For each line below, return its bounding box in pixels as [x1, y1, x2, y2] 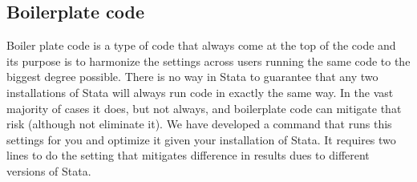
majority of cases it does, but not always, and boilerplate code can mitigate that [6, 99, 402, 116]
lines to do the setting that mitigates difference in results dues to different [6, 147, 370, 164]
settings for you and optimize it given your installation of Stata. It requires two [6, 131, 396, 148]
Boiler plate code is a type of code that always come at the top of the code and [6, 37, 396, 54]
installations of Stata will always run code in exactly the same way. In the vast [6, 83, 394, 100]
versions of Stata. [6, 162, 91, 179]
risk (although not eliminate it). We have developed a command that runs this [6, 115, 392, 132]
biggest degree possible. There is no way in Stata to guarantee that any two [6, 68, 379, 85]
